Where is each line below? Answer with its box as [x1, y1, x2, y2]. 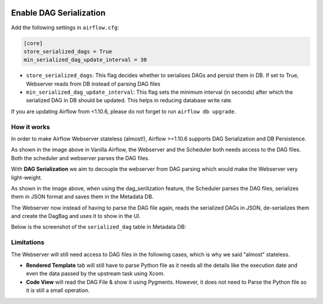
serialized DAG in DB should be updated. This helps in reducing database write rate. [26, 97, 233, 104]
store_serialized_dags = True [23, 48, 112, 55]
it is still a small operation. [26, 287, 90, 294]
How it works [11, 122, 50, 131]
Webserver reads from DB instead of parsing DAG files [26, 80, 161, 87]
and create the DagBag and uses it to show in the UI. [11, 213, 141, 220]
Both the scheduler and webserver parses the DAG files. [11, 154, 150, 161]
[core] [23, 39, 43, 47]
